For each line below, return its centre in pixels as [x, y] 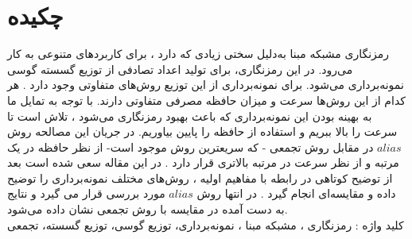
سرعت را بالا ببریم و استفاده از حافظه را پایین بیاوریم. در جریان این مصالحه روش [202, 131]
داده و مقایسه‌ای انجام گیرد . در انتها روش [296, 193]
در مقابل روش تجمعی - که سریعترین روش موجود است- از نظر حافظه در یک [190, 146]
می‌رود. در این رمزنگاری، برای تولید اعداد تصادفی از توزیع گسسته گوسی [180, 69]
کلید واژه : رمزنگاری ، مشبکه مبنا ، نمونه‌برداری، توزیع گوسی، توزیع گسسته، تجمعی [206, 224]
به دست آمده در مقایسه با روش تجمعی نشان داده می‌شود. [148, 209]
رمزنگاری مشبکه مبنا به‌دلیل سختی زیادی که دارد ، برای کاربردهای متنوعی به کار [198, 54]
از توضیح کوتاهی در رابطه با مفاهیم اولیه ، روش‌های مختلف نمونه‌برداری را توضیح [200, 177]
